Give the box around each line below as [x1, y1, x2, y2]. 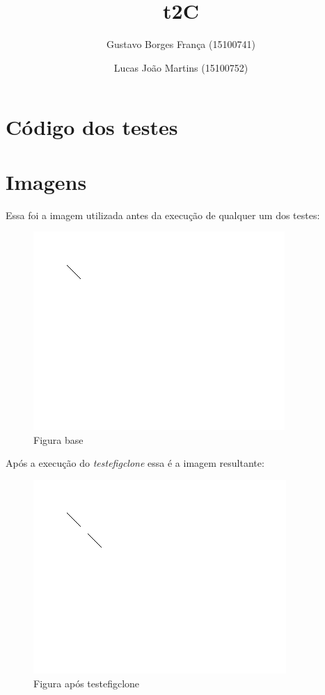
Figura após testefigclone [33, 676, 140, 690]
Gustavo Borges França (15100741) [106, 37, 255, 51]
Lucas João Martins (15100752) [113, 60, 248, 74]
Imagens [6, 167, 87, 195]
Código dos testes [6, 113, 178, 141]
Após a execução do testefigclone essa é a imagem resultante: [6, 456, 264, 470]
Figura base [33, 432, 84, 447]
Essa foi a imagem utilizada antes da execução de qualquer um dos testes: [6, 207, 320, 222]
